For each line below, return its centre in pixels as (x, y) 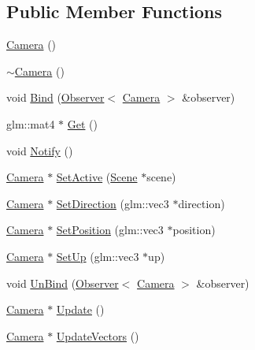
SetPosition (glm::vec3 (110, 230)
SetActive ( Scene (97, 177)
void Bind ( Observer (55, 97)
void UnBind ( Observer (63, 283)
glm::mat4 (31, 123)
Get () (82, 123)
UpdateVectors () (98, 335)
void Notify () (40, 150)
